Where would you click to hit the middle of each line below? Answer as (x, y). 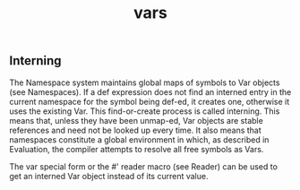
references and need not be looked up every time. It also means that (135, 130)
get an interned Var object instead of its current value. (109, 176)
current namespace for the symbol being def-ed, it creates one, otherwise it (150, 101)
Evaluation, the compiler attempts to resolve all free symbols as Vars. (137, 149)
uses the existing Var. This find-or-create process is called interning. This (145, 111)
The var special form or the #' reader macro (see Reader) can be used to (143, 166)
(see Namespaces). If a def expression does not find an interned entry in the (150, 91)
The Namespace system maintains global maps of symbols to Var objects (145, 82)
